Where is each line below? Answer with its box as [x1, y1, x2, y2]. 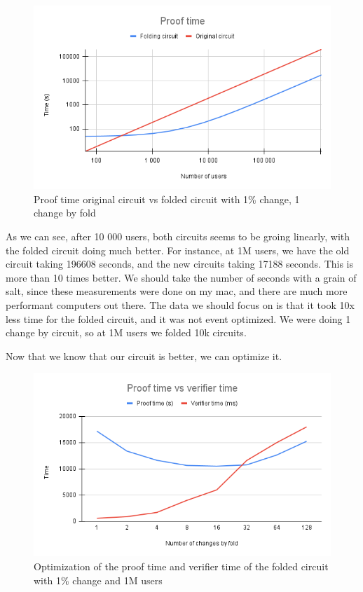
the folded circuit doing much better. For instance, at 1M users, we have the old [6, 242, 350, 257]
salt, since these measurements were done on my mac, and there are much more [6, 284, 348, 298]
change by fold [34, 205, 96, 220]
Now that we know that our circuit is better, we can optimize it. [6, 348, 282, 363]
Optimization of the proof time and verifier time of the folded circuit [34, 559, 329, 574]
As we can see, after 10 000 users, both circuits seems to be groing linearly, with [6, 228, 350, 243]
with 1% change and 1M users [34, 572, 163, 587]
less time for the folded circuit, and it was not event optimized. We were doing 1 [6, 311, 351, 326]
